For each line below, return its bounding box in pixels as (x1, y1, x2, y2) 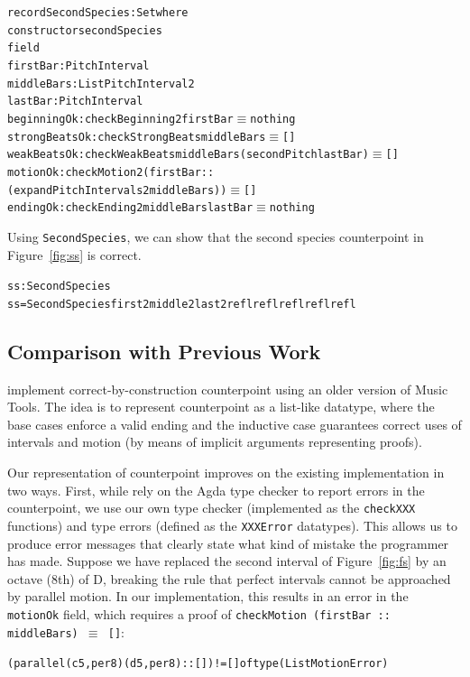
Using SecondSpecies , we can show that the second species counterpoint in (7, 227, 424, 246)
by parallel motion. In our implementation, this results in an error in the (7, 587, 409, 606)
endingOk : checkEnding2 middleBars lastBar (7, 201, 253, 215)
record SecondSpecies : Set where (7, 6, 189, 19)
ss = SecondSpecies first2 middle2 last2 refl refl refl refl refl (7, 297, 356, 311)
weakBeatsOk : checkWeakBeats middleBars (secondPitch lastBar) (7, 148, 369, 162)
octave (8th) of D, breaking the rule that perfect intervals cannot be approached (7, 569, 451, 588)
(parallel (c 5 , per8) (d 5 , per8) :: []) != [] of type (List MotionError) (7, 657, 389, 671)
